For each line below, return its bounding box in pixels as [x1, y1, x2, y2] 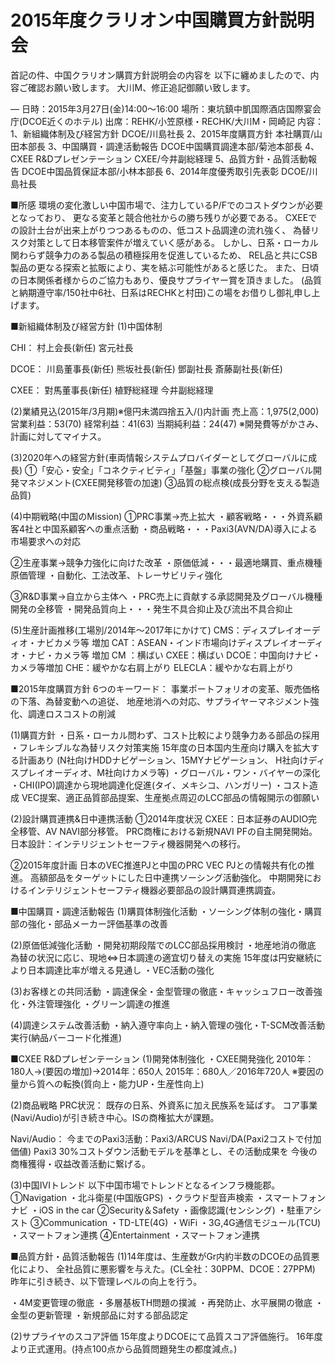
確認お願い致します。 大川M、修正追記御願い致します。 [27, 81, 256, 93]
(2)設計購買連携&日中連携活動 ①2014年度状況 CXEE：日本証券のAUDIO [10, 812, 309, 825]
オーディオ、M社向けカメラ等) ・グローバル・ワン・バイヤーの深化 [44, 766, 321, 778]
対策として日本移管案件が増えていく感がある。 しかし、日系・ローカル [27, 236, 319, 248]
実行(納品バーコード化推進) [10, 1031, 123, 1043]
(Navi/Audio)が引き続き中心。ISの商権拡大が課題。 [10, 1111, 220, 1123]
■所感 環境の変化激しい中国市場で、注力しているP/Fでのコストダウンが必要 [10, 199, 324, 211]
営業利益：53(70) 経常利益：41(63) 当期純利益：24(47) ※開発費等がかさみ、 [10, 417, 325, 430]
